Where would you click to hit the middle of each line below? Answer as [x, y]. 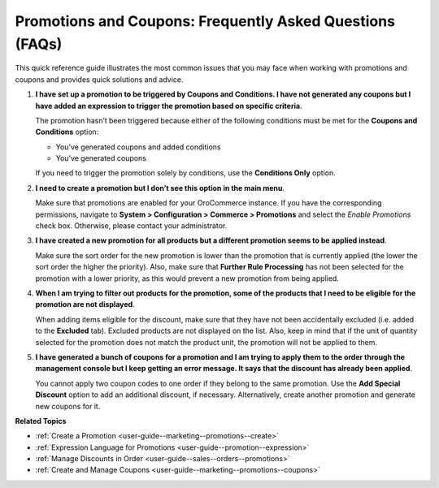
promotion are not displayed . [85, 304]
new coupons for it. [68, 406]
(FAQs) [39, 44]
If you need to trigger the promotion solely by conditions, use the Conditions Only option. [186, 173]
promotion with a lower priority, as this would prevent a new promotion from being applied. [187, 278]
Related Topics [41, 421]
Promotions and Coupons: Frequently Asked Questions [205, 21]
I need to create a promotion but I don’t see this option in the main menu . [160, 188]
